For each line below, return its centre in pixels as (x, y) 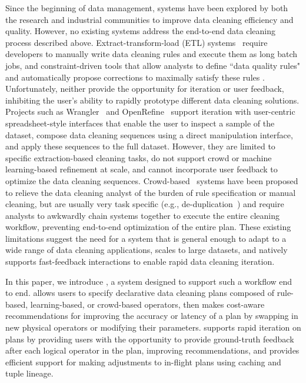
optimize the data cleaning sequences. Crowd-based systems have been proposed (152, 180)
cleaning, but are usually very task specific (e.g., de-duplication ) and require (145, 204)
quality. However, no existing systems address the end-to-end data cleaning (141, 31)
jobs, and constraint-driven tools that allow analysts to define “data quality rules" (153, 65)
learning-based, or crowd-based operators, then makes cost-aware (147, 304)
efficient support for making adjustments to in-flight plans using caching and (143, 362)
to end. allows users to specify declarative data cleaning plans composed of (140, 293)
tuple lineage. (29, 373)
